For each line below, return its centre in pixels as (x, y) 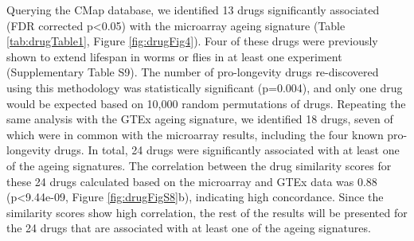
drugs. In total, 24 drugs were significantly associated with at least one (227, 150)
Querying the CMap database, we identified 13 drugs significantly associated (193, 10)
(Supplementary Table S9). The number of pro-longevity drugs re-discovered (193, 72)
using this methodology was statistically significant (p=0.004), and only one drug (205, 87)
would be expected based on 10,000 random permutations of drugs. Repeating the (206, 103)
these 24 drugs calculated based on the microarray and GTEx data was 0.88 (192, 181)
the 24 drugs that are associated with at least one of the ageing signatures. (189, 228)
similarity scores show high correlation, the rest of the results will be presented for (207, 212)
